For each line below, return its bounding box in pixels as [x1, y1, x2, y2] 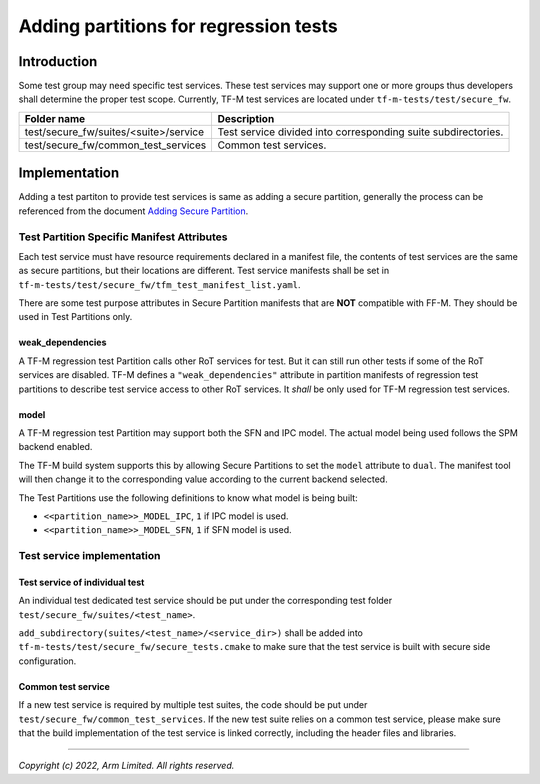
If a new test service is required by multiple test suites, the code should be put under [18, 699, 368, 711]
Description [217, 111, 275, 125]
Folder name [24, 111, 86, 125]
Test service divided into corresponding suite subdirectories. [217, 125, 504, 139]
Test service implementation [18, 549, 161, 563]
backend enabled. [18, 441, 93, 453]
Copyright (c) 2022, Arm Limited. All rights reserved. [18, 760, 235, 772]
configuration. [18, 655, 77, 667]
